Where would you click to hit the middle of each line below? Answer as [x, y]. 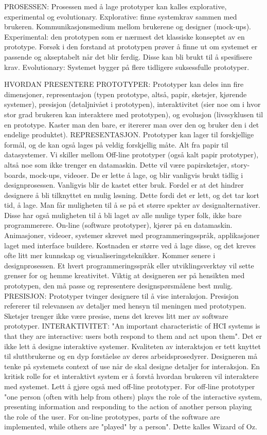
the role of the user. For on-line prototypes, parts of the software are [112, 416]
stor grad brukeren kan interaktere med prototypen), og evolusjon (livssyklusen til [134, 114]
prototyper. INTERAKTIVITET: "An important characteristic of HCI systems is [132, 326]
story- [241, 164]
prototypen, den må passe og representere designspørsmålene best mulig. [119, 286]
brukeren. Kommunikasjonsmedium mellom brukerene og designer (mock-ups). [128, 26]
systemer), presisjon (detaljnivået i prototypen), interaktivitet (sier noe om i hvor [132, 104]
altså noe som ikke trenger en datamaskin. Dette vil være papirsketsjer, [117, 164]
